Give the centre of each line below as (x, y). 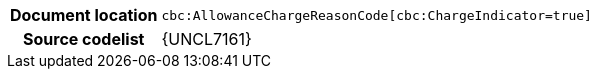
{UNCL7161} (206, 39)
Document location (84, 15)
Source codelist (84, 39)
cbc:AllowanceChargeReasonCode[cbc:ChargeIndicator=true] (376, 15)
